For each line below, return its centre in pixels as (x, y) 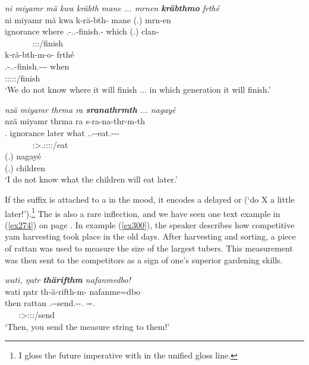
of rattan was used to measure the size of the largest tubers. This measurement (149, 248)
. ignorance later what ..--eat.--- (62, 132)
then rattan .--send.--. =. (50, 303)
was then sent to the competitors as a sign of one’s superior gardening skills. (144, 259)
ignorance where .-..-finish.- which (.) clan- (82, 31)
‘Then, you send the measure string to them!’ (87, 326)
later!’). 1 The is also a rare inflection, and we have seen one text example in (143, 212)
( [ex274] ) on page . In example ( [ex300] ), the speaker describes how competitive (150, 224)
